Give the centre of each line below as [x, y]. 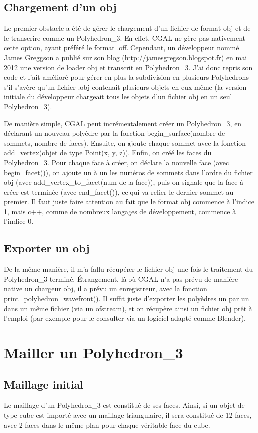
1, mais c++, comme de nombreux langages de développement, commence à [120, 211]
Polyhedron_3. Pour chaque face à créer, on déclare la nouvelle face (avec [117, 162]
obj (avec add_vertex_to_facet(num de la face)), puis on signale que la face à [124, 182]
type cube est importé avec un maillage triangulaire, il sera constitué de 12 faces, [128, 415]
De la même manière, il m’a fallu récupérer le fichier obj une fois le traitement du [129, 269]
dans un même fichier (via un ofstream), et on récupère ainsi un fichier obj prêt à [128, 308]
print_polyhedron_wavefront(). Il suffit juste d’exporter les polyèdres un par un [127, 298]
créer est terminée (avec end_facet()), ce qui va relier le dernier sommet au [119, 192]
